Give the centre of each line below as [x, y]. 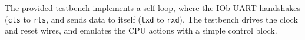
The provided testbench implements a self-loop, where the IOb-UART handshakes [152, 8]
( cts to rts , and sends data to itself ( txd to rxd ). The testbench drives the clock [151, 19]
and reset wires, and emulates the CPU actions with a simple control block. [141, 30]
